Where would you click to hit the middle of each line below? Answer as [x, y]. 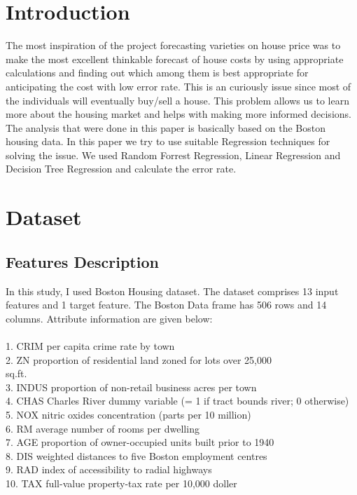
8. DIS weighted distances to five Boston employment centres [136, 455]
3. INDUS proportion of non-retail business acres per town [131, 387]
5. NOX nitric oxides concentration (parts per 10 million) [128, 414]
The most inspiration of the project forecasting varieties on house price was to [173, 45]
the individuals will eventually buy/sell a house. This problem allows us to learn [177, 100]
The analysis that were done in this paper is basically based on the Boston [166, 127]
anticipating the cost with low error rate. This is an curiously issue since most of [178, 86]
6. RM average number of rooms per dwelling [103, 428]
